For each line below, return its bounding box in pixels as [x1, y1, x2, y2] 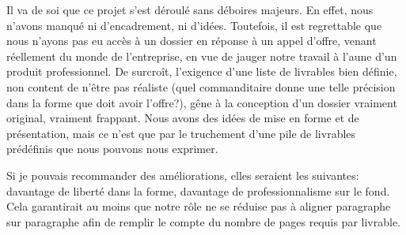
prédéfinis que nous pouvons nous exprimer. [6, 140, 218, 157]
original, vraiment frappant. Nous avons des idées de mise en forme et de [6, 110, 359, 126]
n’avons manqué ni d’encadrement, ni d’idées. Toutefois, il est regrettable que [6, 17, 382, 33]
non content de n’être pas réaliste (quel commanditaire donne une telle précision [6, 78, 396, 95]
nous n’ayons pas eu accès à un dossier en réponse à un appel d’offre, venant [6, 32, 377, 49]
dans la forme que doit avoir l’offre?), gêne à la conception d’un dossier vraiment [6, 94, 397, 110]
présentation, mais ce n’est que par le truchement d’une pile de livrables [6, 125, 356, 141]
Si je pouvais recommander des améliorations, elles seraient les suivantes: [6, 166, 359, 183]
